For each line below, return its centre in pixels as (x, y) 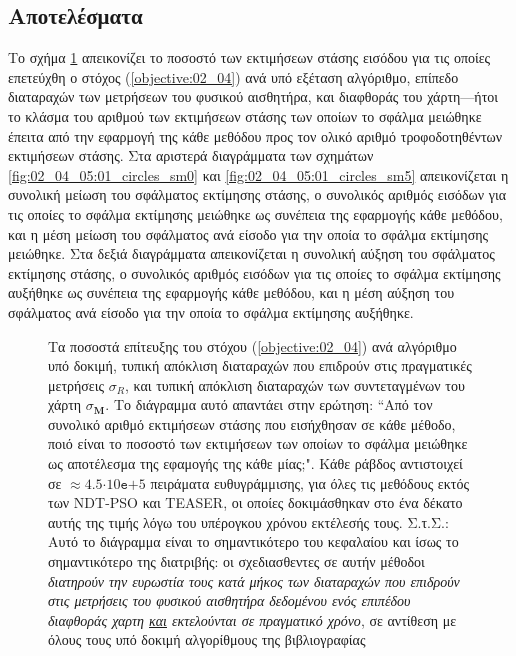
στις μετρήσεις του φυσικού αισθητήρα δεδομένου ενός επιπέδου (229, 600)
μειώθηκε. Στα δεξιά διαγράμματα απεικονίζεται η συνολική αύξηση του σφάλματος (251, 253)
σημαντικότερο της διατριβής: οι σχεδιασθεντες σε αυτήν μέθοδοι (236, 561)
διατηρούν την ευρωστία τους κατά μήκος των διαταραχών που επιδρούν (254, 580)
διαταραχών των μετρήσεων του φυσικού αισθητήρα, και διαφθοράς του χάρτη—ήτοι (253, 96)
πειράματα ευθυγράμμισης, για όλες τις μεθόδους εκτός (309, 482)
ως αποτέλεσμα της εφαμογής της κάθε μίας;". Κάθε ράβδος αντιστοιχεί (255, 463)
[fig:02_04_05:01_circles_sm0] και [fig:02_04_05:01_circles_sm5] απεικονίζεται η (258, 174)
